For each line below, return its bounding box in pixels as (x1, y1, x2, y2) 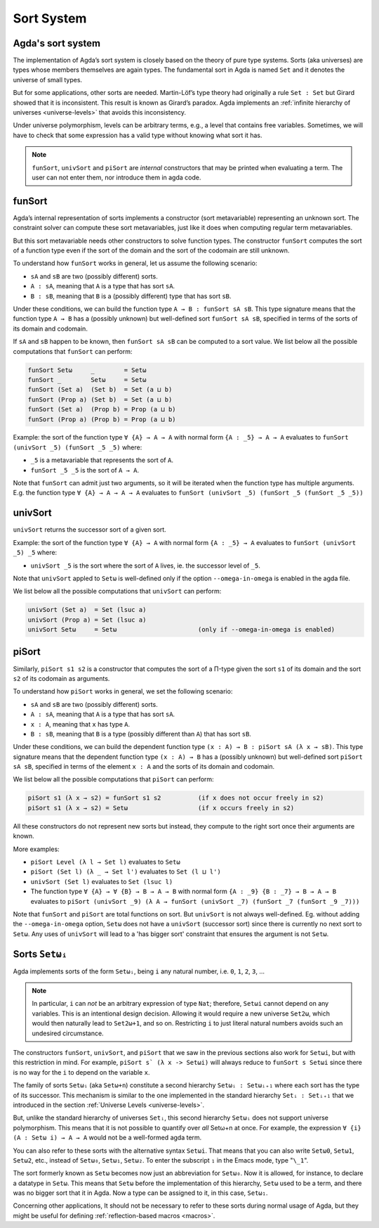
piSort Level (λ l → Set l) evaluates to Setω (30, 858, 180, 866)
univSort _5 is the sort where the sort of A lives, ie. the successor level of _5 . (30, 561, 261, 570)
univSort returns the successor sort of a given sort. (13, 525, 166, 534)
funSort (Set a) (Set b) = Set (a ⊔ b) (27, 385, 173, 394)
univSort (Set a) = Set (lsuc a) (27, 606, 147, 614)
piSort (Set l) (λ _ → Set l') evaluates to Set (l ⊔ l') (30, 867, 221, 876)
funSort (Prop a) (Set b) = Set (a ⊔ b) (27, 395, 173, 404)
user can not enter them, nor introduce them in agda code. (32, 173, 201, 181)
